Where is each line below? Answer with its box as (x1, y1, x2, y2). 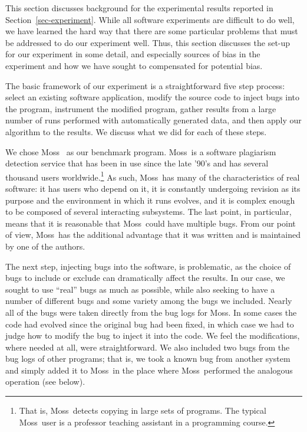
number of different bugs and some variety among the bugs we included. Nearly (5, 294, 292, 307)
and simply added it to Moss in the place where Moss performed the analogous (5, 364, 293, 376)
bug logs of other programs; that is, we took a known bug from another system (5, 352, 291, 365)
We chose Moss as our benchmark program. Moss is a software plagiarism (5, 145, 276, 158)
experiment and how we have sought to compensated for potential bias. (5, 59, 263, 71)
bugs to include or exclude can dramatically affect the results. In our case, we (5, 271, 285, 284)
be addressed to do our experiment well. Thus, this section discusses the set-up (5, 36, 291, 48)
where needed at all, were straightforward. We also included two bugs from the (5, 341, 290, 353)
